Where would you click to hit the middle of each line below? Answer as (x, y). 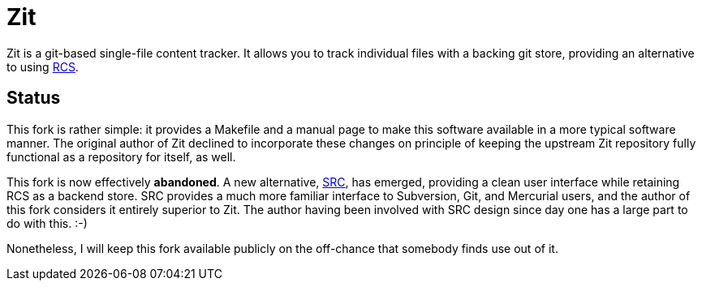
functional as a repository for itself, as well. (121, 156)
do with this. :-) (47, 223)
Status (34, 98)
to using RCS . (43, 66)
